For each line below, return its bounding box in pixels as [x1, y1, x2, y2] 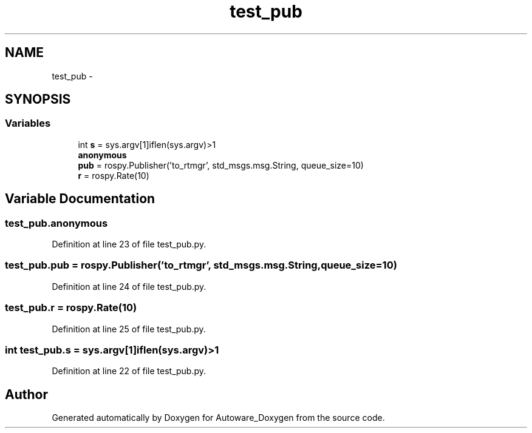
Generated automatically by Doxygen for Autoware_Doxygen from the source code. [52, 412, 385, 423]
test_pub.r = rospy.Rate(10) [5, 301, 137, 314]
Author [5, 386, 48, 402]
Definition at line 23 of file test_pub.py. [52, 239, 206, 250]
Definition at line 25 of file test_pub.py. [52, 323, 206, 334]
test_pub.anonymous [5, 216, 108, 229]
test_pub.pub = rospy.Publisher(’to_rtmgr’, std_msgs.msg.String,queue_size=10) [5, 259, 397, 272]
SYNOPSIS [5, 92, 71, 107]
